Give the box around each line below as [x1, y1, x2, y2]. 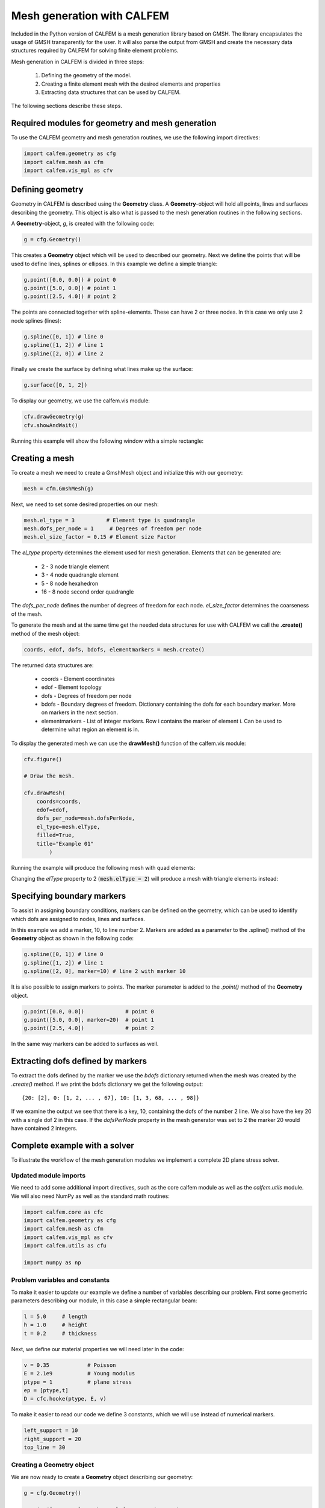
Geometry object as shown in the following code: [11, 935, 134, 942]
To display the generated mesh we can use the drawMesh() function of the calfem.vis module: [11, 740, 246, 747]
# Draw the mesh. [23, 773, 75, 779]
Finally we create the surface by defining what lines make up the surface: [11, 366, 193, 373]
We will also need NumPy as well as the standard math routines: [11, 1192, 170, 1200]
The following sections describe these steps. [11, 103, 123, 110]
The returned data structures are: [11, 661, 94, 669]
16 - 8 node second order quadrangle [41, 588, 134, 595]
